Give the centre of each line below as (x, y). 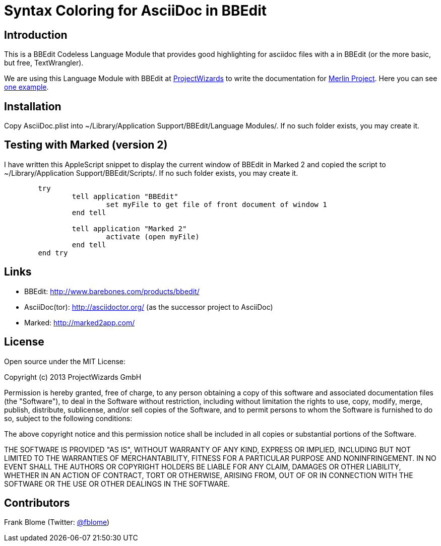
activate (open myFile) (153, 236)
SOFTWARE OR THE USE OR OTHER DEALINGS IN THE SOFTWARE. (117, 484)
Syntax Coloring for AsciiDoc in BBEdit (136, 11)
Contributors (37, 503)
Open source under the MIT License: (65, 361)
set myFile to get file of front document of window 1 (216, 204)
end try (53, 253)
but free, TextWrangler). (44, 63)
